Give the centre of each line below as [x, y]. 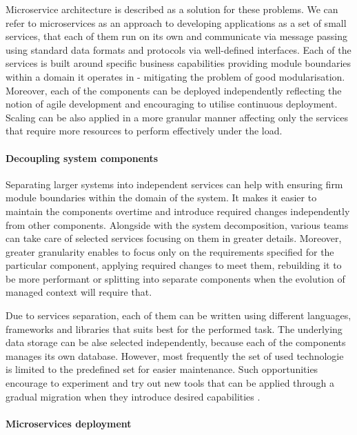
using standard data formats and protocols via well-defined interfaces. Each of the [178, 49]
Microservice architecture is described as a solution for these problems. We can [172, 9]
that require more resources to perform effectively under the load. [144, 131]
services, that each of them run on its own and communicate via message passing [176, 36]
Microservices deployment [69, 423]
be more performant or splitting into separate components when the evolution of [175, 278]
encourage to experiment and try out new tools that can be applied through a [170, 383]
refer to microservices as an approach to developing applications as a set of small [176, 22]
